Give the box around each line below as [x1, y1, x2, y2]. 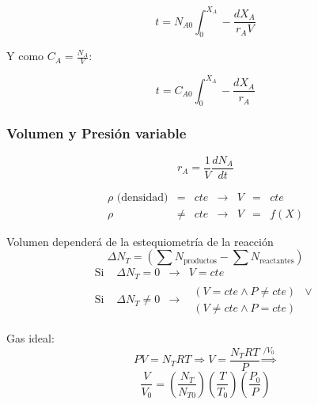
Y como [6, 47, 44, 64]
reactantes [259, 256, 294, 265]
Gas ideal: [6, 329, 55, 346]
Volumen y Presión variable [6, 123, 187, 143]
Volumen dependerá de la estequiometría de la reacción [6, 233, 274, 249]
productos [183, 256, 217, 265]
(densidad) [116, 191, 168, 203]
